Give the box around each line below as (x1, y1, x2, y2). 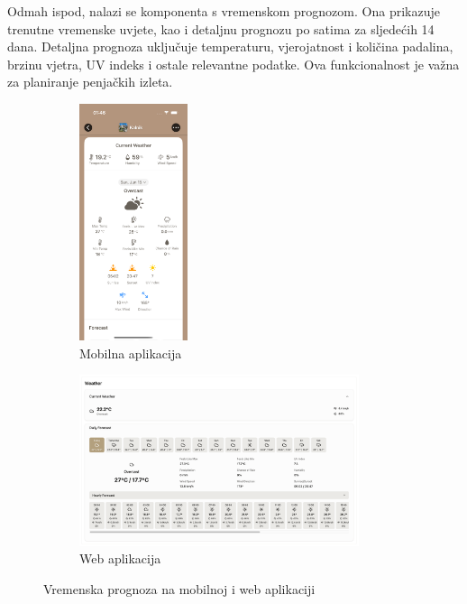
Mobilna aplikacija (79, 343, 182, 362)
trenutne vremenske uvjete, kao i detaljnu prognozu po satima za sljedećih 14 (7, 19, 435, 38)
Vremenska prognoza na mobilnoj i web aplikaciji (43, 579, 316, 598)
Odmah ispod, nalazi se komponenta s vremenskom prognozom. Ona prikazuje (7, 2, 440, 20)
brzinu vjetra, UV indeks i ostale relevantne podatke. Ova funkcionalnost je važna (7, 54, 460, 73)
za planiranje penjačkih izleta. (7, 72, 173, 91)
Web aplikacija (79, 549, 161, 568)
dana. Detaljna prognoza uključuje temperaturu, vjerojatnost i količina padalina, (7, 37, 453, 56)
